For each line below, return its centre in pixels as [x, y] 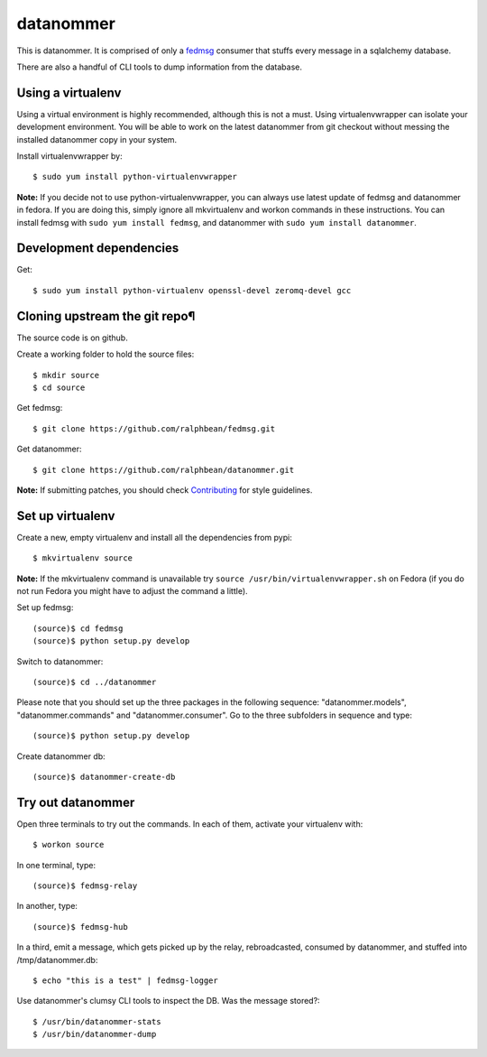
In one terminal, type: [56, 865]
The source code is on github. [72, 338]
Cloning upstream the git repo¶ [106, 316]
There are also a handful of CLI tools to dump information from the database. [159, 67]
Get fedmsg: [40, 408]
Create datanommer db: [61, 756]
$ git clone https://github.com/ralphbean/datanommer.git [164, 470]
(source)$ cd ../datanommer [95, 682]
